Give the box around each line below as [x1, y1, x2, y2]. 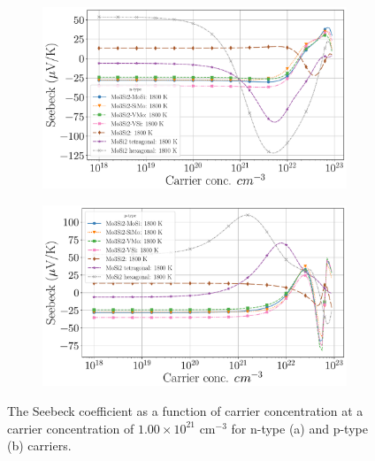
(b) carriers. [7, 436, 72, 455]
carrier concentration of [7, 419, 134, 437]
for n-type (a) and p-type [231, 419, 368, 437]
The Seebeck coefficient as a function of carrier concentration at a [7, 402, 364, 420]
